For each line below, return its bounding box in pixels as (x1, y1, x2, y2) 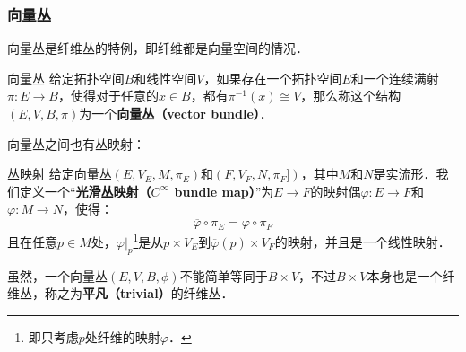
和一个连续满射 (350, 68, 439, 87)
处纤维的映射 (84, 327, 160, 346)
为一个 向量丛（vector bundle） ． (79, 104, 272, 122)
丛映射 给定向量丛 (7, 164, 112, 183)
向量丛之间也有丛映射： (7, 134, 145, 153)
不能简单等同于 (179, 266, 268, 285)
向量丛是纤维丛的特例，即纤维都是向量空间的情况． (7, 39, 308, 57)
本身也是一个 (367, 266, 443, 285)
